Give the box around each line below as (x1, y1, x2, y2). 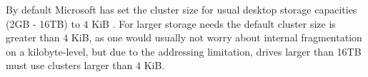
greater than (6, 30, 60, 45)
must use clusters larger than (6, 58, 133, 73)
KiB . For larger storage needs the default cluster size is (91, 16, 336, 31)
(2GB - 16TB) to (6, 16, 80, 31)
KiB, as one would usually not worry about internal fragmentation (71, 30, 362, 45)
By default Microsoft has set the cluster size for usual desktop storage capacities (6, 2, 357, 16)
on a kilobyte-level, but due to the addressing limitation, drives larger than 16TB (6, 43, 362, 58)
